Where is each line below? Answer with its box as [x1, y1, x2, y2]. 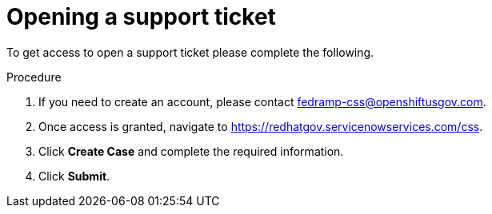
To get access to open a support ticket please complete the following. [6, 45, 374, 59]
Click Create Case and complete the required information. [38, 144, 344, 158]
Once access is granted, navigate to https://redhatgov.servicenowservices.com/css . [38, 119, 483, 133]
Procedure [6, 69, 62, 84]
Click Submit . [38, 168, 110, 183]
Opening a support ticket [6, 3, 276, 30]
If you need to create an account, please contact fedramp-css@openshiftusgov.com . [38, 94, 486, 109]
